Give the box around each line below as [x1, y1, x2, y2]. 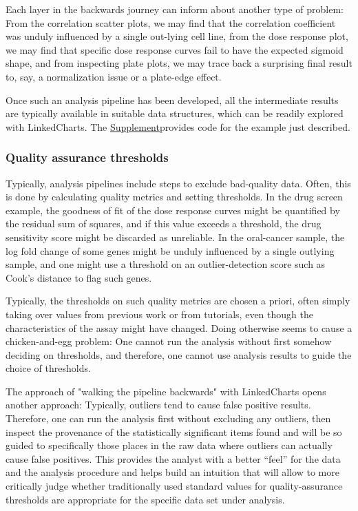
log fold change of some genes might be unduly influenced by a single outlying [6, 243, 335, 258]
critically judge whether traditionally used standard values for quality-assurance [6, 479, 343, 493]
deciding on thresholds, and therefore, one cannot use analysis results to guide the [6, 347, 352, 362]
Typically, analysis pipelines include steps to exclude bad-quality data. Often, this [6, 176, 351, 190]
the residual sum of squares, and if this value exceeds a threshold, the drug [6, 216, 322, 231]
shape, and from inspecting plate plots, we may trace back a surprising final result [6, 56, 352, 70]
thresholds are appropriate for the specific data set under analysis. [6, 492, 285, 506]
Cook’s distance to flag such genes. [6, 270, 152, 284]
